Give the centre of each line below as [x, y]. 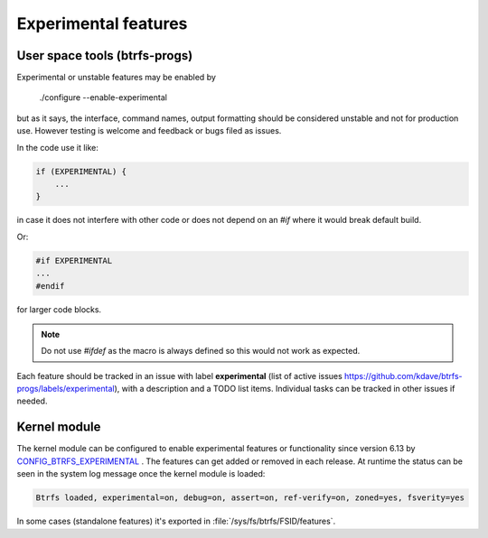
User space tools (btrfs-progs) [105, 56]
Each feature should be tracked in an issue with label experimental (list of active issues [179, 376]
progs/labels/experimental [66, 389]
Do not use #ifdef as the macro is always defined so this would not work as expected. [201, 351]
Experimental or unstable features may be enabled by [117, 78]
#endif [50, 286]
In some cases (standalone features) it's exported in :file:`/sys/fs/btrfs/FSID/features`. [176, 521]
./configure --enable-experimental [103, 97]
